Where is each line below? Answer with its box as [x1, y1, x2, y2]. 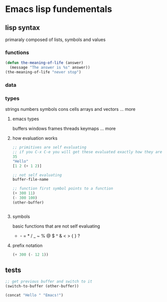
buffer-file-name [12, 177, 49, 182]
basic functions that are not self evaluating [12, 223, 101, 229]
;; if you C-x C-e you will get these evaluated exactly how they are [12, 150, 163, 155]
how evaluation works [12, 135, 58, 141]
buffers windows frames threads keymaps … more [12, 126, 116, 132]
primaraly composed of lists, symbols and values [5, 36, 106, 42]
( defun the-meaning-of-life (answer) [5, 60, 84, 65]
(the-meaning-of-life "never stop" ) [5, 70, 81, 75]
